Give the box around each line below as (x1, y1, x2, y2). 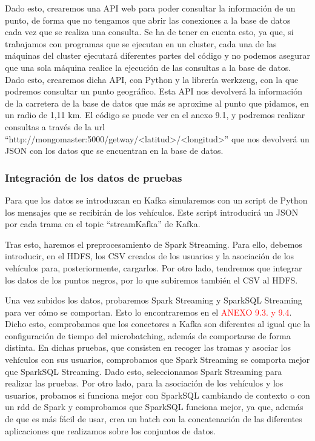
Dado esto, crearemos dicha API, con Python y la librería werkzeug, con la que (5, 73, 299, 85)
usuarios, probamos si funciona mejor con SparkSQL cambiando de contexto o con (5, 388, 310, 401)
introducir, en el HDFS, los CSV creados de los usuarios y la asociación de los (5, 250, 294, 262)
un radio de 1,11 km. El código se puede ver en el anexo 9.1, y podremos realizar (5, 108, 305, 121)
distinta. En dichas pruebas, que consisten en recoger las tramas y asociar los (5, 341, 291, 354)
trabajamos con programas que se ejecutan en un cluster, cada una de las (5, 37, 277, 50)
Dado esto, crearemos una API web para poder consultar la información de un (5, 2, 296, 14)
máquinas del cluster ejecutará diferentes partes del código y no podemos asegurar (5, 49, 310, 62)
